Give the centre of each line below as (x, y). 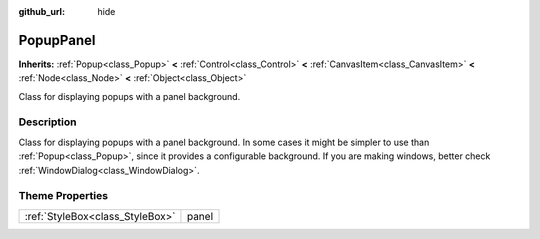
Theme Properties (63, 196)
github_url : (41, 11)
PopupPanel (57, 40)
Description (47, 122)
